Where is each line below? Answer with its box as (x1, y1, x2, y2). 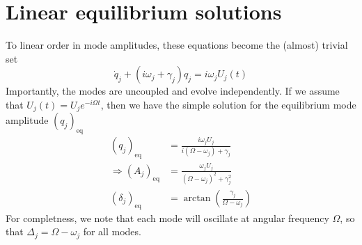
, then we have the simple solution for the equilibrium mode (100, 97, 356, 111)
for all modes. (83, 224, 141, 239)
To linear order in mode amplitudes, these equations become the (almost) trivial (6, 38, 348, 52)
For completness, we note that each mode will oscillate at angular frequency (6, 210, 329, 225)
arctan (183, 193, 211, 203)
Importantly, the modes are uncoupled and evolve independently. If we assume (6, 84, 340, 98)
